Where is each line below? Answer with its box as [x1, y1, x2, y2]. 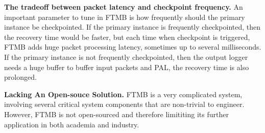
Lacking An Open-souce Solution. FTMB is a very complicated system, [4, 88, 243, 99]
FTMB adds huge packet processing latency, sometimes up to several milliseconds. [4, 41, 261, 52]
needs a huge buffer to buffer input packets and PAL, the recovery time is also [4, 61, 249, 72]
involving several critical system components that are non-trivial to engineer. [4, 99, 245, 109]
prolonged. [4, 72, 37, 82]
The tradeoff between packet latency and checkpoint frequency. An [4, 2, 243, 12]
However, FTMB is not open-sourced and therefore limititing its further [4, 108, 229, 119]
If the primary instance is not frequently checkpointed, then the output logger [4, 51, 248, 62]
